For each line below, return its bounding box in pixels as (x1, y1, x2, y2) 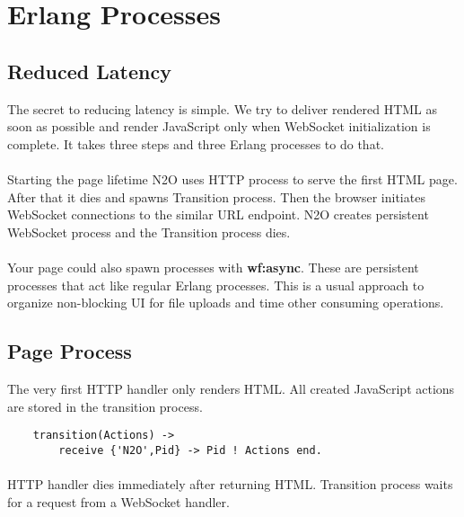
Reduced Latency (7, 57, 171, 85)
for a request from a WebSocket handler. (7, 492, 230, 511)
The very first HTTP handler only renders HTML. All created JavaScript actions (7, 379, 455, 397)
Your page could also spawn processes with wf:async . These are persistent (7, 257, 419, 276)
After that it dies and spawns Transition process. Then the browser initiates (7, 187, 425, 206)
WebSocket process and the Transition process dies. (7, 222, 291, 241)
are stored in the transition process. (7, 397, 203, 415)
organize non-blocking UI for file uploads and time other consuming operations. (7, 293, 444, 312)
